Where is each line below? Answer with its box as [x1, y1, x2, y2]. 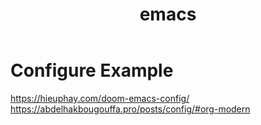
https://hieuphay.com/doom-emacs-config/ [10, 92, 190, 104]
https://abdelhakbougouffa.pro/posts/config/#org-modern [10, 103, 251, 115]
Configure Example [10, 59, 174, 82]
